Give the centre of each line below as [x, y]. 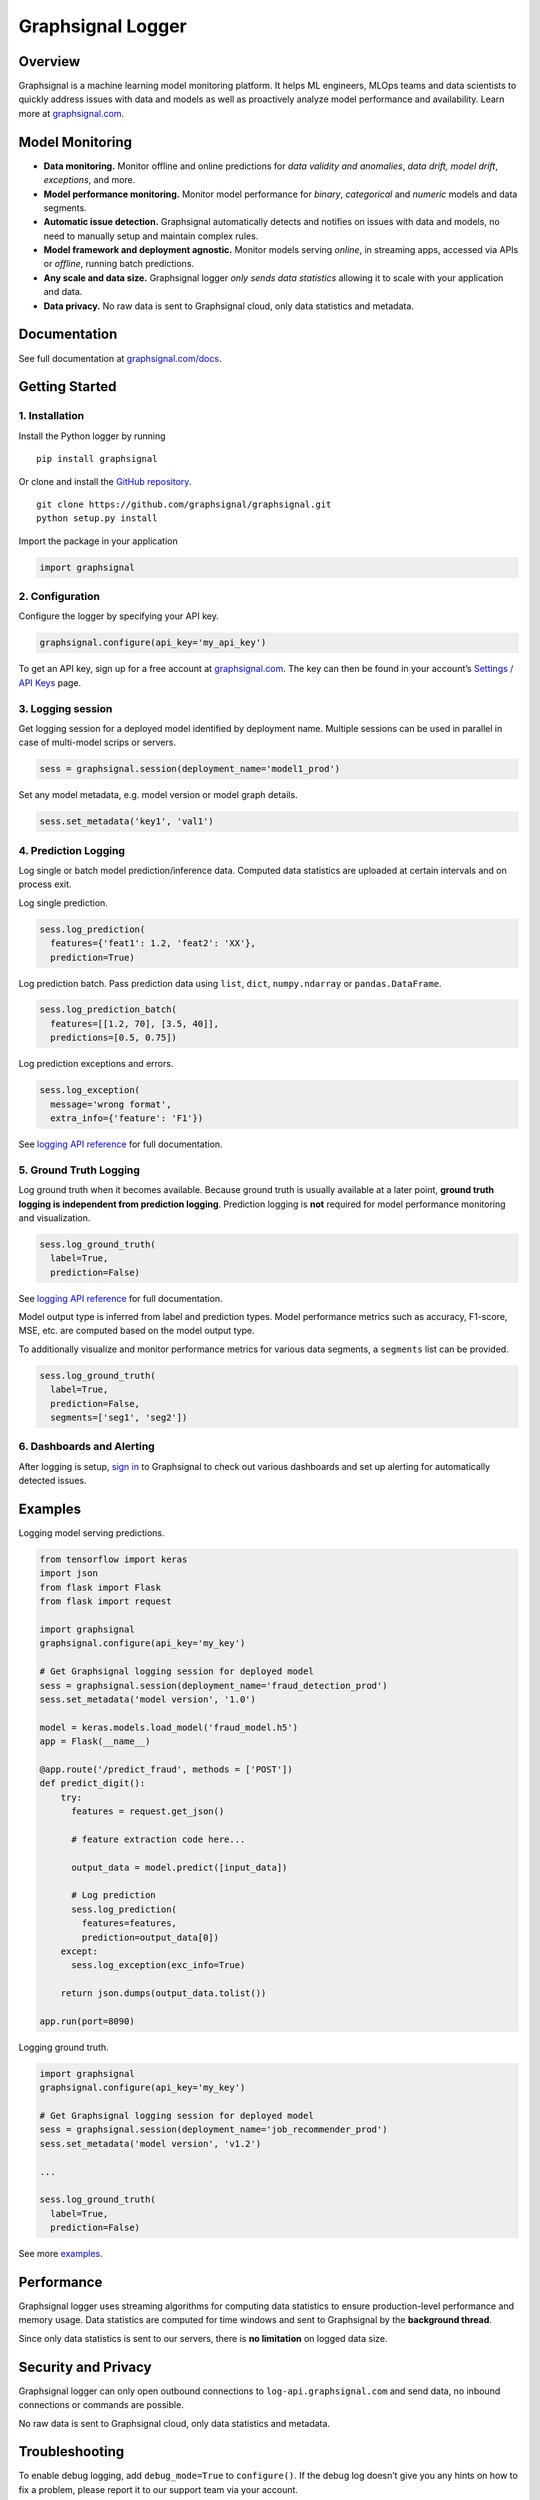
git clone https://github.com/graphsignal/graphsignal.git [184, 504]
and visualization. [54, 1217]
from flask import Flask [100, 1587]
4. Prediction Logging [71, 850]
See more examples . [61, 2254]
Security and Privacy [85, 2366]
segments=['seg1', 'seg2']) [119, 1417]
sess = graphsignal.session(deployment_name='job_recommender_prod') [213, 2129]
